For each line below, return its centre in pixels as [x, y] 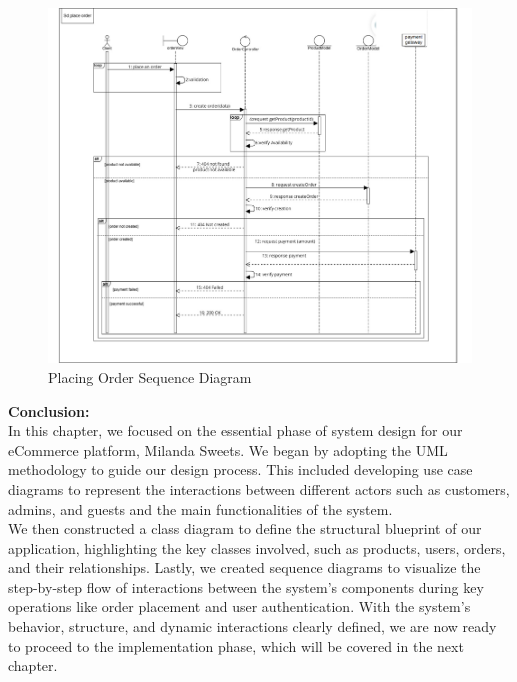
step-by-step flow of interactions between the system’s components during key [246, 586]
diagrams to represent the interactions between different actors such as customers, [259, 488]
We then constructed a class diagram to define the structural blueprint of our [245, 528]
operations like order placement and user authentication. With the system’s [239, 606]
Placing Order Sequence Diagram [150, 376]
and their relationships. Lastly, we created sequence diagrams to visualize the [244, 567]
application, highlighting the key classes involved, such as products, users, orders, [257, 547]
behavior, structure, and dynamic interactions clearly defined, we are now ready [252, 626]
